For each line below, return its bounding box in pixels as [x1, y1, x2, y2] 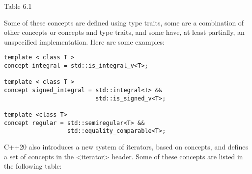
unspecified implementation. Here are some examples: [4, 36, 165, 47]
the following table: [4, 161, 62, 171]
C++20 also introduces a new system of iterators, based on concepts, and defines [4, 141, 248, 151]
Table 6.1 [4, 1, 32, 11]
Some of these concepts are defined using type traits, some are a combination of [4, 17, 244, 27]
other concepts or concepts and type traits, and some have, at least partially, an [4, 27, 245, 37]
